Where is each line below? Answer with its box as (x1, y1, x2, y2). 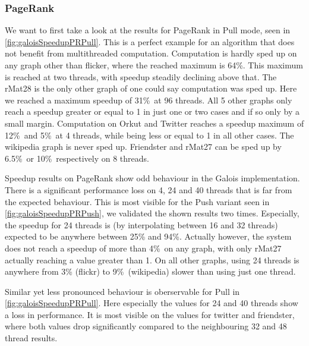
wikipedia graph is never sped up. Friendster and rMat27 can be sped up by (5, 140, 282, 153)
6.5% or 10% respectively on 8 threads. (5, 152, 149, 164)
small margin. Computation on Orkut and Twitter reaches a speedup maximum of (5, 117, 304, 129)
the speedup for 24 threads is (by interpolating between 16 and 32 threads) (5, 218, 278, 231)
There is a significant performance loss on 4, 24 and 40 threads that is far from (5, 183, 292, 196)
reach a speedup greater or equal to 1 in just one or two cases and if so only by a (5, 105, 299, 118)
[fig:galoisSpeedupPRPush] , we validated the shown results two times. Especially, (5, 207, 299, 219)
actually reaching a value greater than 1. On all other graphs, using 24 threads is (5, 253, 299, 266)
